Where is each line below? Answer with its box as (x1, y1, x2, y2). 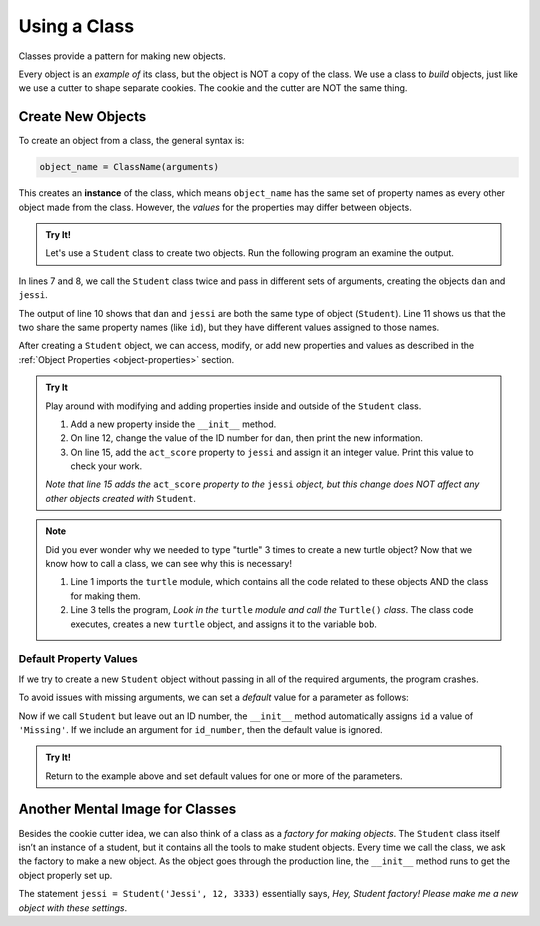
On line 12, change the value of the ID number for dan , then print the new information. (70, 432, 424, 444)
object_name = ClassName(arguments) (39, 161, 220, 173)
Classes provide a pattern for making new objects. (18, 50, 226, 62)
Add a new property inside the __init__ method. (70, 418, 277, 430)
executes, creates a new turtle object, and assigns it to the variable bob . (70, 618, 377, 630)
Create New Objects (18, 108, 147, 125)
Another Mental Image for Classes (18, 801, 237, 818)
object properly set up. (18, 869, 113, 881)
